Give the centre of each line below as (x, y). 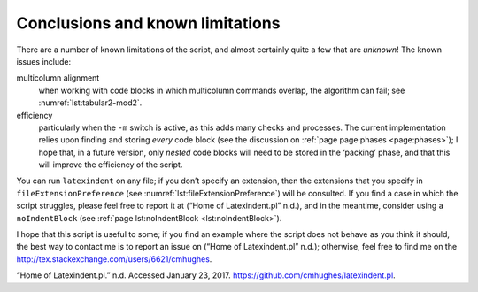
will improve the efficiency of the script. (111, 165)
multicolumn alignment (58, 78)
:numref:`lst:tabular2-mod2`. (90, 103)
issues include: (44, 61)
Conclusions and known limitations (148, 23)
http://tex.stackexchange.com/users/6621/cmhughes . (114, 259)
